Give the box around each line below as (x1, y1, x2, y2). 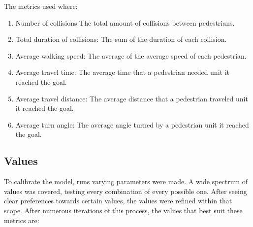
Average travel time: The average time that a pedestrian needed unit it (15, 67, 229, 77)
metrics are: (4, 215, 39, 225)
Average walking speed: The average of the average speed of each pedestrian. (15, 50, 247, 61)
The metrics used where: (4, 1, 78, 11)
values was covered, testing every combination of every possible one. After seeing (4, 186, 247, 196)
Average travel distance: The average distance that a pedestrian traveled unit (15, 93, 248, 103)
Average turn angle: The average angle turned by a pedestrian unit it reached (15, 119, 249, 130)
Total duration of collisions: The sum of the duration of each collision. (15, 34, 227, 44)
